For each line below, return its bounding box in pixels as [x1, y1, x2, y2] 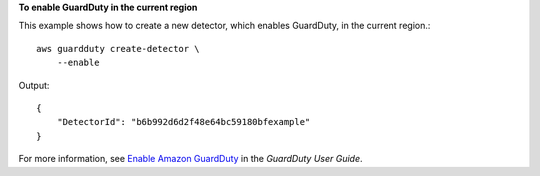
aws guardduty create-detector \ [36, 43, 200, 54]
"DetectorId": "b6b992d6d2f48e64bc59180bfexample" [56, 116, 311, 128]
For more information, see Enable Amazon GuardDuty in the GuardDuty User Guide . [18, 153, 364, 165]
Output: [18, 79, 50, 91]
